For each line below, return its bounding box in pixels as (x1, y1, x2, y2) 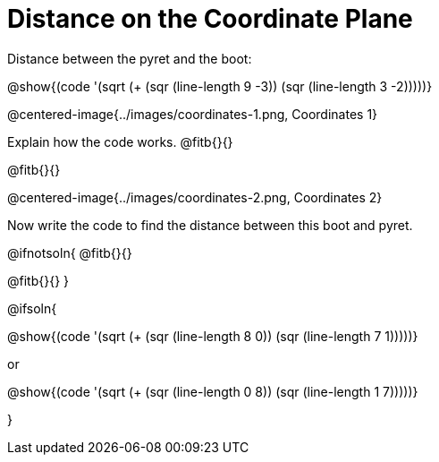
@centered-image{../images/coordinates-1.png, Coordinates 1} (7, 106, 378, 122)
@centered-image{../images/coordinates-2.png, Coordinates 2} (7, 189, 383, 205)
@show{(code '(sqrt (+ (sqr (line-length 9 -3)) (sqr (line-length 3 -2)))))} (7, 78, 433, 94)
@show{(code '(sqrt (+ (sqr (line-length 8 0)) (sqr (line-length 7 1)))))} (7, 328, 418, 344)
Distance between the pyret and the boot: (7, 50, 252, 66)
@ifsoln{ (7, 300, 57, 316)
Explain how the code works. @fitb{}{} (7, 133, 233, 150)
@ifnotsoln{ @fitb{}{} (7, 244, 132, 261)
